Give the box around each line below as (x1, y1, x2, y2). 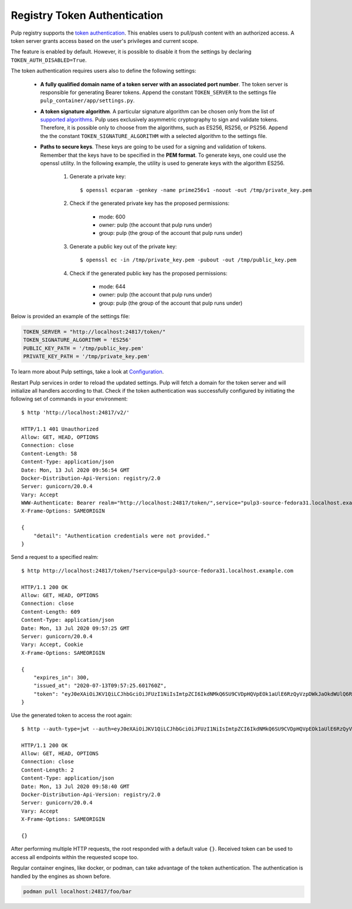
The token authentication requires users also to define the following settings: (11, 68, 197, 75)
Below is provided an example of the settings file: (11, 313, 130, 320)
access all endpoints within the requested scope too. (11, 853, 139, 860)
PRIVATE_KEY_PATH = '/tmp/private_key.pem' (23, 353, 151, 360)
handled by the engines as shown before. (11, 873, 111, 880)
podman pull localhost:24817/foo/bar (23, 888, 132, 895)
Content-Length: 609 (21, 608, 80, 615)
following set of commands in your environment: (11, 395, 128, 402)
